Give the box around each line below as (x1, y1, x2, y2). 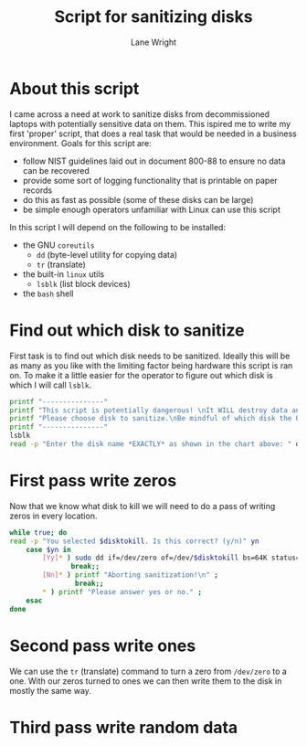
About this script (9, 78, 140, 99)
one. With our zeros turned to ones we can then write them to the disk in (9, 675, 282, 687)
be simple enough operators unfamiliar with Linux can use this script (22, 204, 281, 215)
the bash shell (22, 288, 74, 299)
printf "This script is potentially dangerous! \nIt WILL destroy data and (9, 405, 304, 415)
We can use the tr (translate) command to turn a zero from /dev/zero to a (9, 666, 288, 677)
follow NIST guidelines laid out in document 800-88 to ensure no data (22, 155, 286, 166)
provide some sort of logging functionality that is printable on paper (22, 175, 279, 186)
